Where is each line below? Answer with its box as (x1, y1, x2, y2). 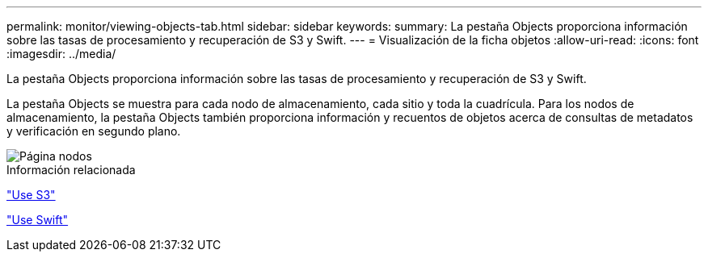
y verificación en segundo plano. (6, 124, 181, 138)
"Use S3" (6, 188, 56, 202)
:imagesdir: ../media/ (6, 47, 116, 60)
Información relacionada (6, 163, 136, 177)
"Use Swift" (6, 213, 69, 227)
